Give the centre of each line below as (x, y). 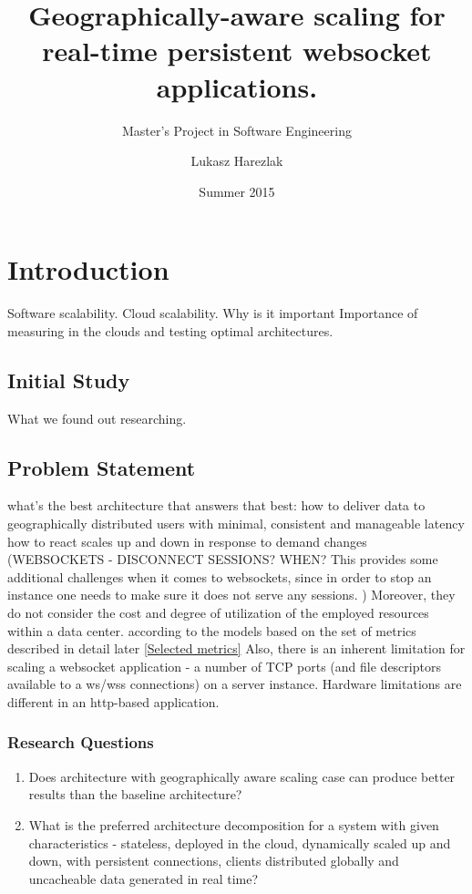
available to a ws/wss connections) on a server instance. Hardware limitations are (235, 684)
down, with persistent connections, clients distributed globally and (214, 861)
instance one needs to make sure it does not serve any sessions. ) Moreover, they (231, 595)
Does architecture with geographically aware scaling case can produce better (242, 776)
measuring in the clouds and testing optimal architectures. (170, 330)
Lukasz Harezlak (237, 161)
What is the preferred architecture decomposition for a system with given (234, 824)
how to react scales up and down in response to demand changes (187, 541)
